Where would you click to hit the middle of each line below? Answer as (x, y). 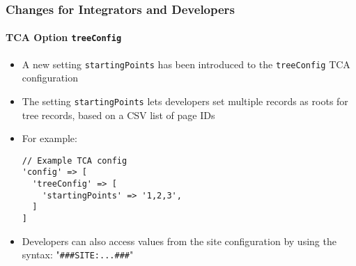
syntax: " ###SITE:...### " (78, 255)
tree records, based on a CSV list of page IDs (118, 115)
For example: (49, 138)
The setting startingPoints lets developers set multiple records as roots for (185, 101)
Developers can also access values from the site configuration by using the (179, 241)
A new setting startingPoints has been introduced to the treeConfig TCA (186, 64)
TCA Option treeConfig (64, 37)
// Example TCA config (75, 161)
